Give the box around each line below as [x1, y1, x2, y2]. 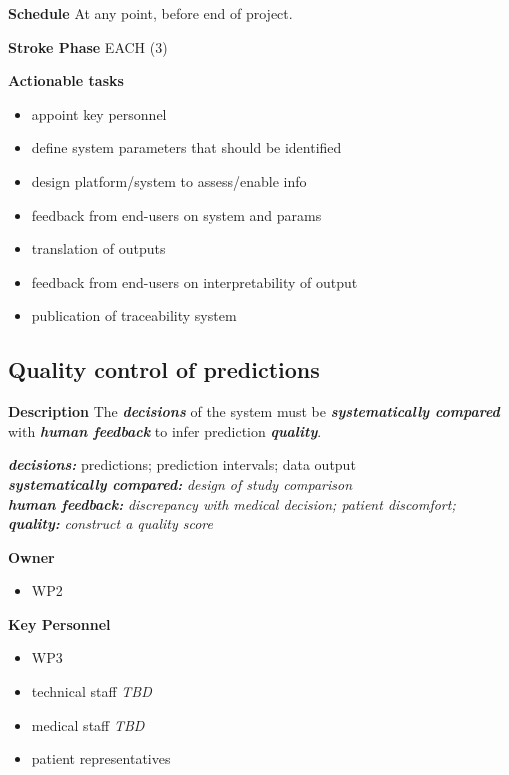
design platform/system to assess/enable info [31, 170, 307, 191]
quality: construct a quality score [8, 513, 213, 534]
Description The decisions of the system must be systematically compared [8, 401, 500, 422]
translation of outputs [31, 238, 166, 259]
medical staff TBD [31, 714, 145, 735]
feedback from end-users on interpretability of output [31, 271, 358, 292]
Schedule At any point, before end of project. [8, 3, 293, 23]
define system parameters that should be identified [31, 137, 342, 158]
